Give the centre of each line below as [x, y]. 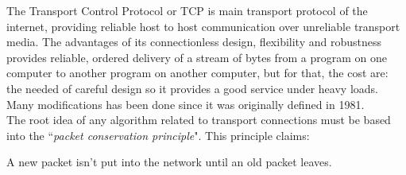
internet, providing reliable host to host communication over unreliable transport [203, 26]
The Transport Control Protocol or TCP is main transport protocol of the [187, 10]
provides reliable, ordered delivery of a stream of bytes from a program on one [197, 57]
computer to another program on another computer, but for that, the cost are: [197, 73]
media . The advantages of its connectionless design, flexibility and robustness [194, 42]
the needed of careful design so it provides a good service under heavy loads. [192, 88]
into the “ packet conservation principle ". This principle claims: [158, 135]
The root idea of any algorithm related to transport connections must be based [199, 120]
